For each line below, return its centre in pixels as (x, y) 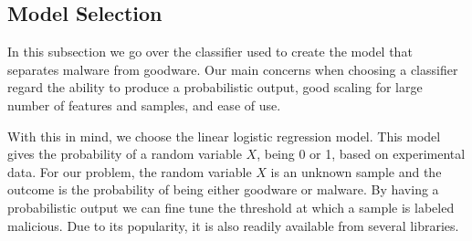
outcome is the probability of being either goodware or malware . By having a (223, 189)
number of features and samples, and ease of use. (144, 105)
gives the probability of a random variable (125, 154)
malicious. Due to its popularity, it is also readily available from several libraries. (233, 225)
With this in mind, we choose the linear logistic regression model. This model (224, 136)
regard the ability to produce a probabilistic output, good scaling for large (215, 87)
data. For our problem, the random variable (130, 171)
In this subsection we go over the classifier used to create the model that (210, 52)
